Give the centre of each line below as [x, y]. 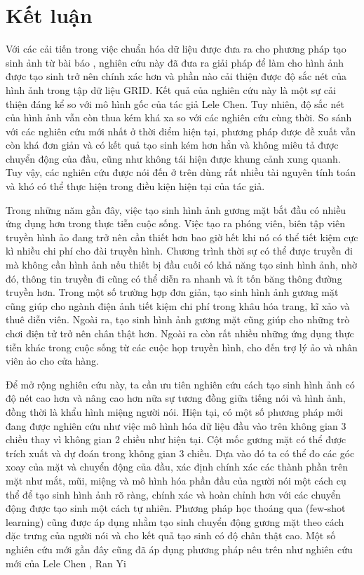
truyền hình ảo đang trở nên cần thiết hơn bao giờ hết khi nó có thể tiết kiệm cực [182, 237]
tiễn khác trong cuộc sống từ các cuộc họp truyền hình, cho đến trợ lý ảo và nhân [182, 347]
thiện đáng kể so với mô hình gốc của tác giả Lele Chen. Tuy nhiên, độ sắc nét [175, 103]
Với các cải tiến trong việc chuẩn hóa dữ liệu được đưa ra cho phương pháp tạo [176, 49]
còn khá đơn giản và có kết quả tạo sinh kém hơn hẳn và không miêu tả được [172, 145]
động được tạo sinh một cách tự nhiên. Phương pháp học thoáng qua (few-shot [176, 508]
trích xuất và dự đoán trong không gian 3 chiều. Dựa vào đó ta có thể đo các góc [180, 453]
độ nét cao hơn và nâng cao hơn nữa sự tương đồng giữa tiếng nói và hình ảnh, [176, 398]
